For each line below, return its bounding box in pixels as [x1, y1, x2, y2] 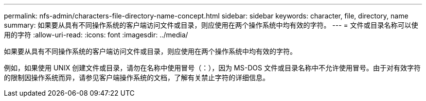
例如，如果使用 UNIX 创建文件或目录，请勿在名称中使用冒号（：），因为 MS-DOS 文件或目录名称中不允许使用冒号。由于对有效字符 [4, 64, 421, 72]
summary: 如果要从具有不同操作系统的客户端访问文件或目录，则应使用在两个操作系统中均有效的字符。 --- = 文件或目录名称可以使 [4, 21, 418, 29]
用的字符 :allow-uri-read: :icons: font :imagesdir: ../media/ [4, 31, 188, 39]
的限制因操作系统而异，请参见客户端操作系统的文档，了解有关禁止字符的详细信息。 [4, 73, 269, 82]
